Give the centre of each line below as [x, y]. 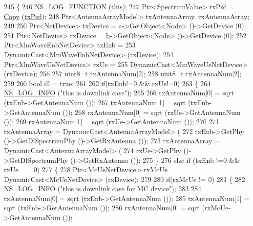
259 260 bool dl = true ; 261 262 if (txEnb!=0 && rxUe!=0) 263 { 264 [107, 83]
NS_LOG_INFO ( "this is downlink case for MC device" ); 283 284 [103, 189]
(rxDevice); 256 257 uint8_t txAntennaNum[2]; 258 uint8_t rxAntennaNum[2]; [123, 74]
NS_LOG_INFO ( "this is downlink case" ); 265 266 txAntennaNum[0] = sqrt [119, 93]
